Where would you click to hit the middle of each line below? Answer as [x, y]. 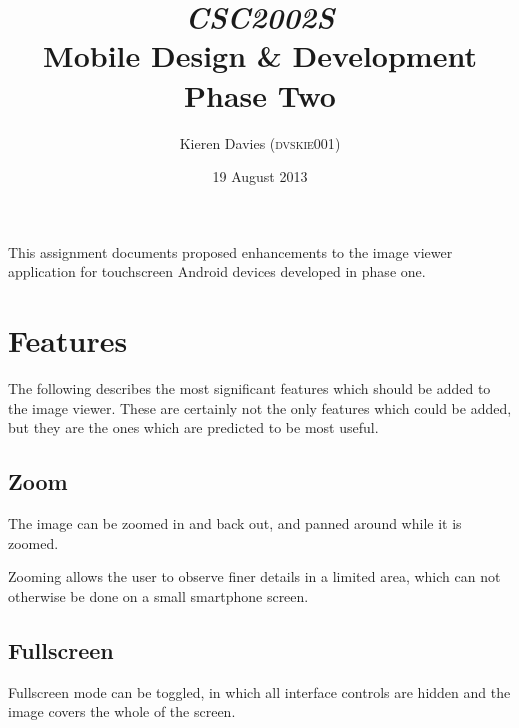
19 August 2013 [260, 176]
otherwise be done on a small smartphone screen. [158, 595]
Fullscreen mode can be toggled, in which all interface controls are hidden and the [259, 691]
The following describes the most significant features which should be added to [249, 388]
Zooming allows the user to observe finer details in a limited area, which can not [254, 576]
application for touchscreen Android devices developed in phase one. [217, 271]
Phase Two [260, 94]
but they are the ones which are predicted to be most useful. [193, 427]
